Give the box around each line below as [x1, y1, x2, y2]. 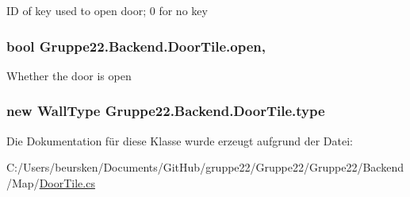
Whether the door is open [6, 67, 132, 83]
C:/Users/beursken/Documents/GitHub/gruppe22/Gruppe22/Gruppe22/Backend [6, 159, 404, 176]
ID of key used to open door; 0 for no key [6, 2, 208, 18]
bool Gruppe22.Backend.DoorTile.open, [6, 36, 266, 56]
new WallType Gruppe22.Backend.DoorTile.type [6, 101, 325, 121]
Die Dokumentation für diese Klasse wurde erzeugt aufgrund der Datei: [6, 132, 353, 149]
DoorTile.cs [39, 174, 95, 191]
